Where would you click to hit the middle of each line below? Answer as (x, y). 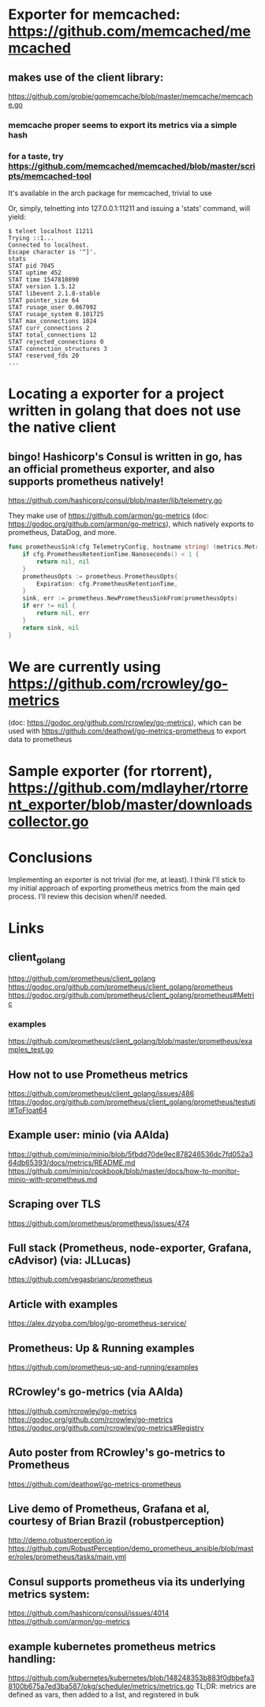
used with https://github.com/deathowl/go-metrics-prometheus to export (127, 731)
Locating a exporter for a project (116, 394)
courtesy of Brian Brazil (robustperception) (116, 1522)
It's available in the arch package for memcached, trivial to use (110, 193)
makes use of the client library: (86, 77)
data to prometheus (40, 739)
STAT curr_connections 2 (49, 328)
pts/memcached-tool (50, 175)
